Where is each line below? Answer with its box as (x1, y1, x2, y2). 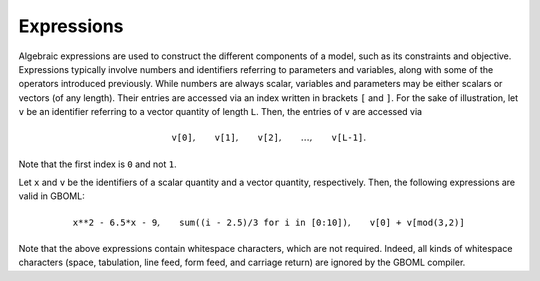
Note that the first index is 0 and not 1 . (18, 158, 177, 170)
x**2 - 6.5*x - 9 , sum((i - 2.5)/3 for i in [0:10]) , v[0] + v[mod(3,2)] (72, 216, 465, 228)
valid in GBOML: (18, 190, 85, 202)
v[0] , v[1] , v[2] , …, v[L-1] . (171, 132, 367, 144)
